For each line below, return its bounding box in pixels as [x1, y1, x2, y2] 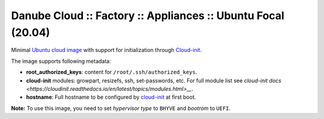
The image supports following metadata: [11, 57, 111, 65]
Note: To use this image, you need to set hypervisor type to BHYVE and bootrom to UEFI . [11, 105, 231, 112]
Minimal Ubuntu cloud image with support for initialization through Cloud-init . [11, 47, 202, 54]
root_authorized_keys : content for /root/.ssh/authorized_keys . [26, 69, 197, 76]
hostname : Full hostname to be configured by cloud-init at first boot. [26, 93, 196, 101]
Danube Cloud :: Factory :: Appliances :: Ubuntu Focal [11, 9, 284, 22]
